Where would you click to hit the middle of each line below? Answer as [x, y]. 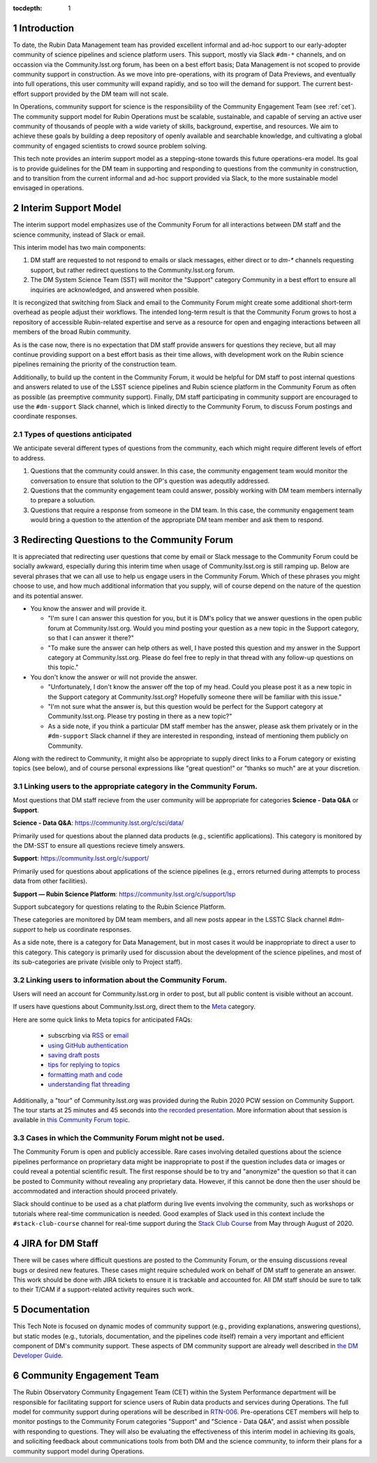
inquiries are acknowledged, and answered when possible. [115, 290]
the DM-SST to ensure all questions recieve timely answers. [99, 846]
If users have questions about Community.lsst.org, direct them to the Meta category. [134, 1007]
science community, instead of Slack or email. [79, 234]
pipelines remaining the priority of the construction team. [95, 365]
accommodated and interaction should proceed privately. [95, 1191]
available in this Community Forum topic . [72, 1120]
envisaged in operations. [48, 188]
